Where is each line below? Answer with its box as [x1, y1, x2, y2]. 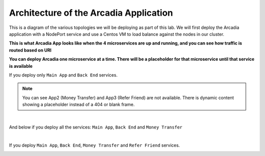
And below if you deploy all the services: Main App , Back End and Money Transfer [9, 124, 183, 130]
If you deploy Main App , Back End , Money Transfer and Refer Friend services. [9, 142, 180, 148]
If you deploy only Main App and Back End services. [9, 72, 118, 78]
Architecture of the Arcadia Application [9, 7, 173, 18]
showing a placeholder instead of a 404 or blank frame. [22, 102, 135, 107]
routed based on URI [9, 47, 52, 53]
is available [9, 63, 33, 69]
